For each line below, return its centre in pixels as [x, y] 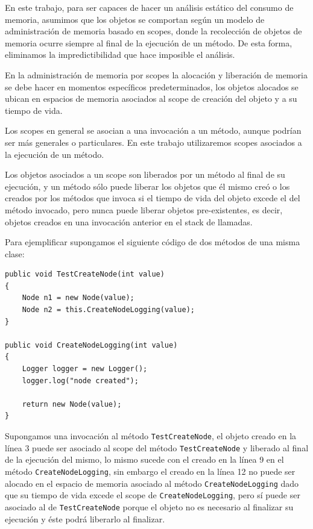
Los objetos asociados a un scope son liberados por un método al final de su [145, 174]
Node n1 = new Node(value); [78, 298]
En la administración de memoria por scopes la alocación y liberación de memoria [156, 74]
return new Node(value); [72, 404]
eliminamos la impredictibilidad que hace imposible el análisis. [120, 55]
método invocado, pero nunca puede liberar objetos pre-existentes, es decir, [144, 209]
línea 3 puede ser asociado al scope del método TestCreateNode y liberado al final [157, 447]
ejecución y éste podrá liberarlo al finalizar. [85, 518]
